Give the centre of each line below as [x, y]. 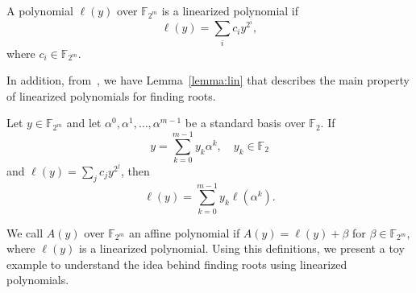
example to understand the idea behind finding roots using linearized [177, 264]
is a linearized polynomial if [230, 10]
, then [135, 170]
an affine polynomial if [184, 232]
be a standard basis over [245, 123]
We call [25, 232]
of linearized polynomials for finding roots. [111, 95]
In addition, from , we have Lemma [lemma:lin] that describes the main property [208, 80]
